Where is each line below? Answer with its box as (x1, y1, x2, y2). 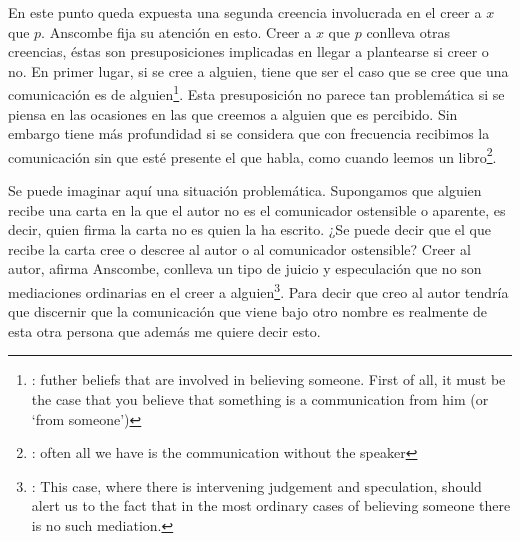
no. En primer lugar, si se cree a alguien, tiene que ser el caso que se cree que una (8, 60, 509, 81)
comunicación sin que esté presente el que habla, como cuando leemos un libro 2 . (8, 143, 497, 167)
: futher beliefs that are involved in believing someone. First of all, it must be (31, 369, 506, 390)
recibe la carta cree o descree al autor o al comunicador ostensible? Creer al (8, 238, 471, 259)
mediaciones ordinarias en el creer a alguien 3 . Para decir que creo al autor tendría (8, 279, 509, 302)
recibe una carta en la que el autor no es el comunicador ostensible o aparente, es (8, 199, 506, 220)
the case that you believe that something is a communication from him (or (31, 389, 489, 410)
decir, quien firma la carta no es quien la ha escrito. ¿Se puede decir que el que (8, 219, 491, 240)
